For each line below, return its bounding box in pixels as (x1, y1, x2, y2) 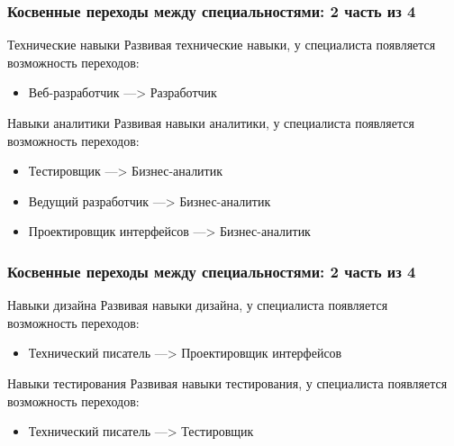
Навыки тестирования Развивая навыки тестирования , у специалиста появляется (7, 373, 448, 392)
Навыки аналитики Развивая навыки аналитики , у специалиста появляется (7, 114, 414, 132)
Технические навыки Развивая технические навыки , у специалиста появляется (7, 35, 436, 54)
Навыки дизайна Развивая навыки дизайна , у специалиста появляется (7, 296, 388, 314)
